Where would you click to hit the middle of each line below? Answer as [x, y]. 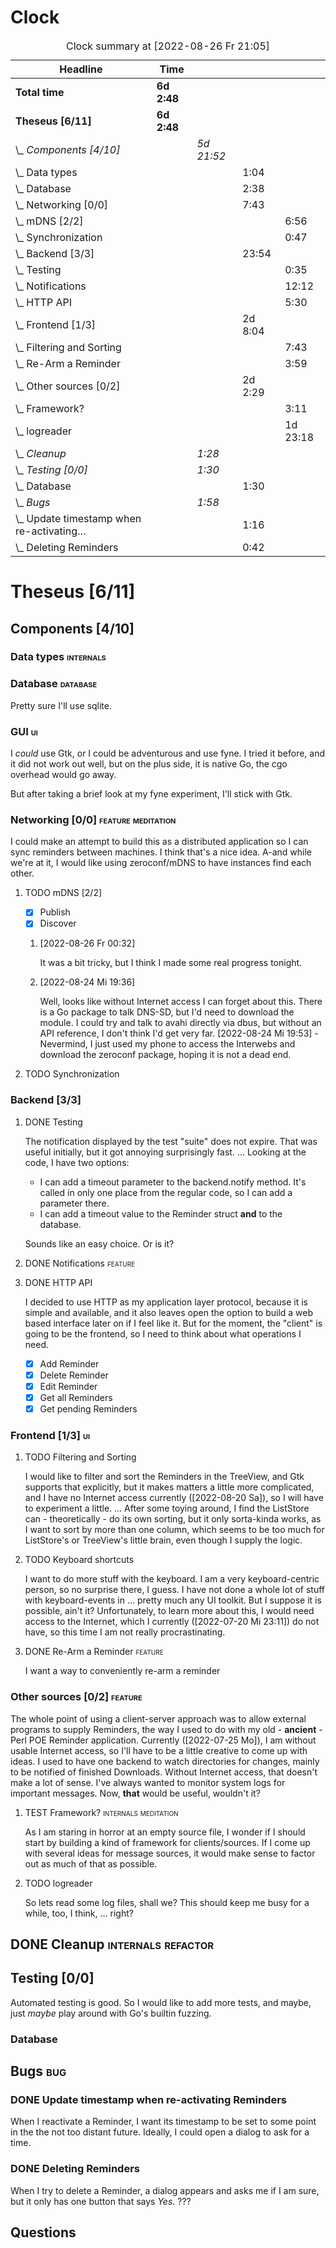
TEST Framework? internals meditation [101, 1812]
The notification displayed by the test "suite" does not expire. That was [171, 1141]
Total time [40, 92]
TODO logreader [58, 1883]
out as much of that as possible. [91, 1863]
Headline [81, 69]
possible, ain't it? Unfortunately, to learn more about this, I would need [169, 1611]
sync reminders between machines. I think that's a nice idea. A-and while [161, 852]
